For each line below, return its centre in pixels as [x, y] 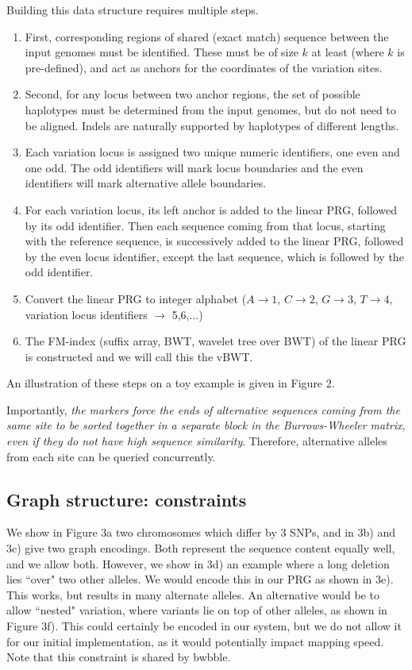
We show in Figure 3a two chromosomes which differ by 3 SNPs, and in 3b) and [201, 532]
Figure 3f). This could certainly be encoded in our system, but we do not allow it [204, 626]
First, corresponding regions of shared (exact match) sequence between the [207, 36]
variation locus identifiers [86, 314]
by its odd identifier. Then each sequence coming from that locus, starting [205, 225]
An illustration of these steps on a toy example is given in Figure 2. [171, 383]
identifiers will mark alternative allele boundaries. [146, 183]
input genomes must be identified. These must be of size [162, 52]
